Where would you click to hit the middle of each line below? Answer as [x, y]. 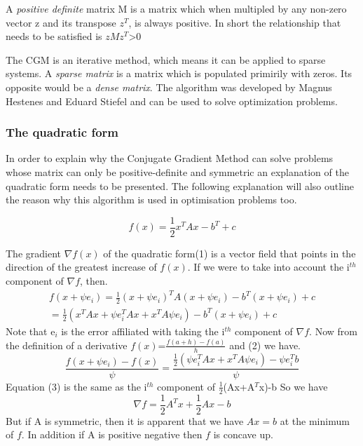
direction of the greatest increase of [81, 267]
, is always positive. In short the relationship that [235, 22]
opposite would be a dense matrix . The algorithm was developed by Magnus [169, 87]
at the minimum [315, 420]
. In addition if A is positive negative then [112, 434]
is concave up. [243, 434]
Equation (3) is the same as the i [76, 386]
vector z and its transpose [61, 22]
